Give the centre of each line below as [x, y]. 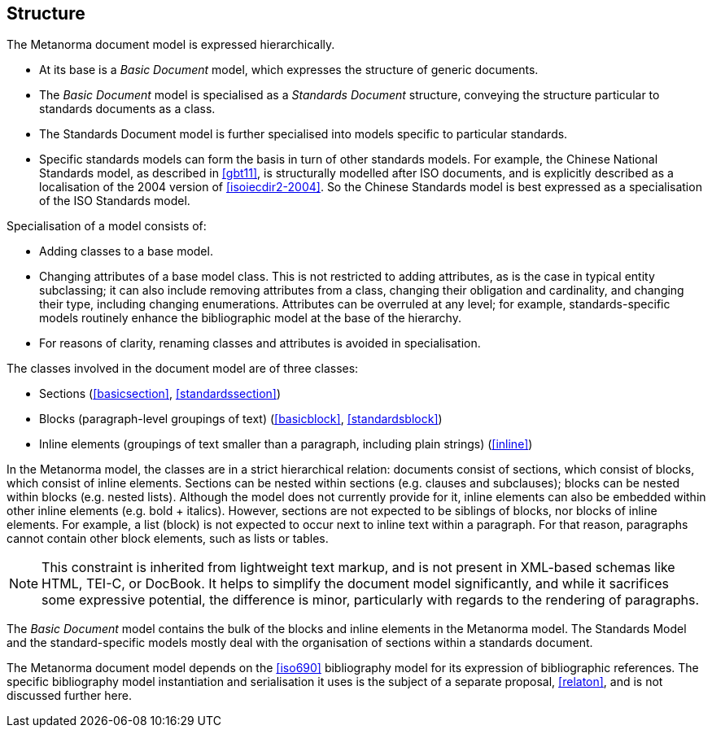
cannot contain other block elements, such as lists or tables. [168, 539]
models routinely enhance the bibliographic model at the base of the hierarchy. [250, 318]
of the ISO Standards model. [115, 201]
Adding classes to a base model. [126, 251]
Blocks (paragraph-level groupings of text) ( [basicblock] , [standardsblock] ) [241, 419]
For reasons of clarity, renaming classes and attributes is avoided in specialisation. [260, 343]
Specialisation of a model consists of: [107, 226]
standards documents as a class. [127, 109]
